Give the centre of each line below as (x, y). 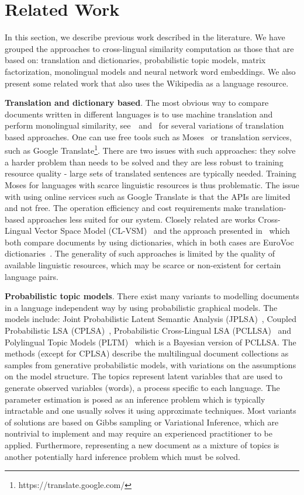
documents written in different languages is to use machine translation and (139, 114)
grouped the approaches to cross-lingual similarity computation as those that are (149, 48)
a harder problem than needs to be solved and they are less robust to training (144, 162)
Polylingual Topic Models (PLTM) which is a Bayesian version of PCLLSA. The (151, 342)
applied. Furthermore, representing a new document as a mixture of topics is (142, 444)
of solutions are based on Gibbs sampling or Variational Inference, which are (142, 422)
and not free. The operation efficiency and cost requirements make (123, 208)
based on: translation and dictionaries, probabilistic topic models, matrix (135, 60)
